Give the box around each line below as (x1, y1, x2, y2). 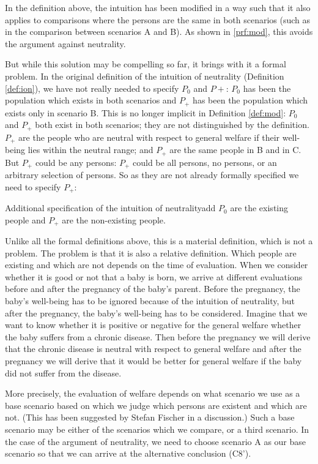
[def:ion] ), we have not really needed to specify (5, 81, 179, 94)
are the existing (230, 201, 289, 214)
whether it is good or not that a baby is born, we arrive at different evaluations (5, 270, 303, 283)
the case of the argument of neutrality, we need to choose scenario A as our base (5, 435, 306, 447)
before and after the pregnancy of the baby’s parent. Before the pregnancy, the (5, 282, 300, 295)
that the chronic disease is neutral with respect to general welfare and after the (5, 342, 301, 355)
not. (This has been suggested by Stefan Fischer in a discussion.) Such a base (5, 411, 295, 424)
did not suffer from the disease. (5, 366, 122, 379)
